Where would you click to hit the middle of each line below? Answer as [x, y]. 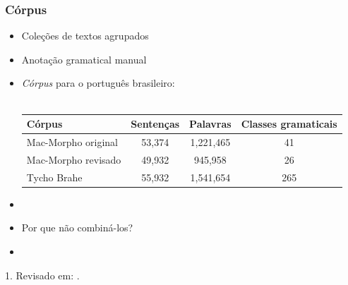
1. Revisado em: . [42, 275]
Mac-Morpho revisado [74, 159]
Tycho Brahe [54, 177]
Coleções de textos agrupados [85, 36]
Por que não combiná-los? [77, 228]
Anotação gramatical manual [84, 59]
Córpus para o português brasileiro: [98, 83]
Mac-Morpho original [72, 141]
